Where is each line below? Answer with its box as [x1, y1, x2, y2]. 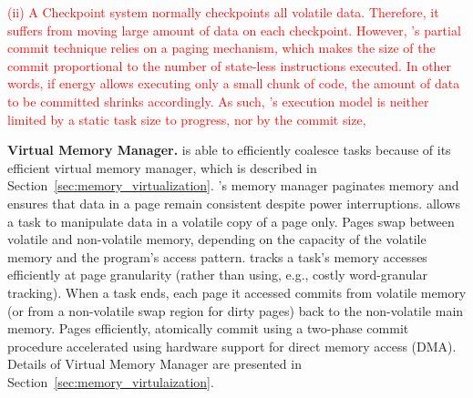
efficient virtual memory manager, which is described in [7, 158, 317, 177]
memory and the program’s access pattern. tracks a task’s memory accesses [7, 247, 427, 266]
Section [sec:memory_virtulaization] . [7, 372, 214, 391]
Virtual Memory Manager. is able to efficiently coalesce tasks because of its [7, 140, 451, 159]
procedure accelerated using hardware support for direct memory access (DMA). [7, 336, 457, 355]
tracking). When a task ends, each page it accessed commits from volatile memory [7, 282, 467, 301]
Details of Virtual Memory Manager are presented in [7, 354, 302, 373]
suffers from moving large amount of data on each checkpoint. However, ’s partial [7, 20, 461, 39]
